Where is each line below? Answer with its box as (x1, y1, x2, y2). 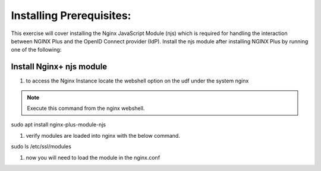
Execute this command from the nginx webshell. (27, 104, 145, 112)
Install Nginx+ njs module (11, 62, 108, 72)
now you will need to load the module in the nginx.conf (26, 154, 160, 161)
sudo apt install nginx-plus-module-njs (11, 121, 106, 128)
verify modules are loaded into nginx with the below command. (26, 132, 181, 139)
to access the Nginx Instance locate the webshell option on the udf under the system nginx (26, 77, 249, 84)
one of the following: (11, 46, 62, 53)
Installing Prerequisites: (11, 9, 131, 22)
